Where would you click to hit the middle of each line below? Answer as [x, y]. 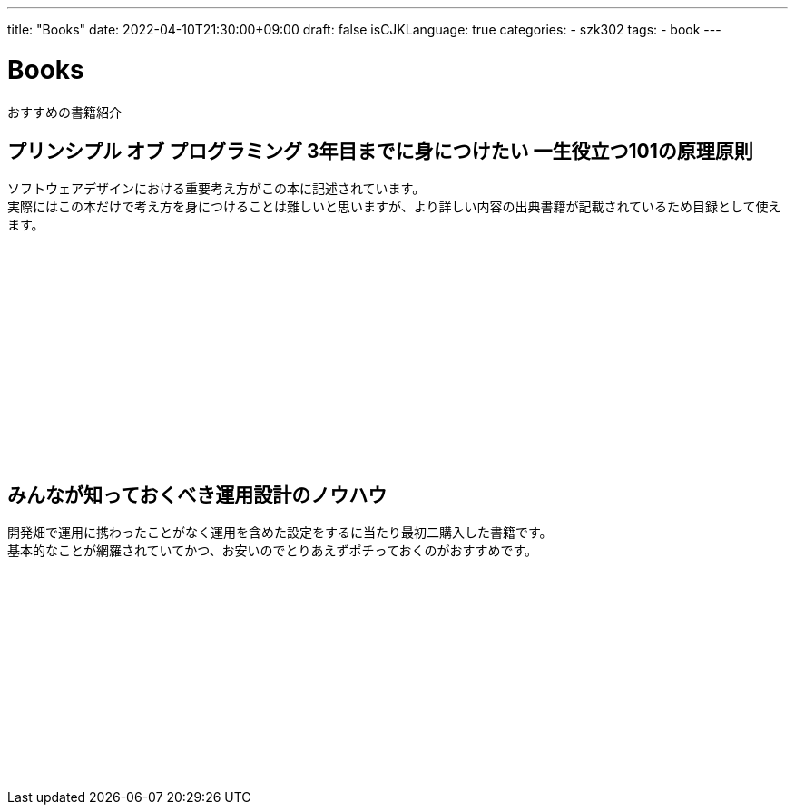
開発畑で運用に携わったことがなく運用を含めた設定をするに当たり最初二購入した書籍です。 [280, 533]
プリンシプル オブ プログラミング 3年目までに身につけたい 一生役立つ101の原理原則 [380, 151]
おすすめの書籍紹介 [64, 112]
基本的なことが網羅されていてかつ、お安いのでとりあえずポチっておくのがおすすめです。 [273, 551]
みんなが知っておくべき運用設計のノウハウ [197, 494]
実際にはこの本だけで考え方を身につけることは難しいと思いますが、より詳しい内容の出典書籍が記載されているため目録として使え [394, 207]
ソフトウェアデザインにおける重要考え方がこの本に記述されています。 [216, 189]
